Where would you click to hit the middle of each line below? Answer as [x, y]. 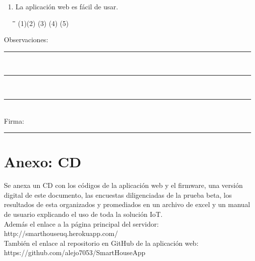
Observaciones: [26, 39]
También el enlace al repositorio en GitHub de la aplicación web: [101, 243]
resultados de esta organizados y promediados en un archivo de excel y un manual [127, 204]
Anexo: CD [43, 162]
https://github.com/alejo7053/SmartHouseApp [75, 252]
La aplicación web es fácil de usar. [67, 6]
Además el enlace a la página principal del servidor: [81, 223]
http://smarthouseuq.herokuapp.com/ [61, 233]
